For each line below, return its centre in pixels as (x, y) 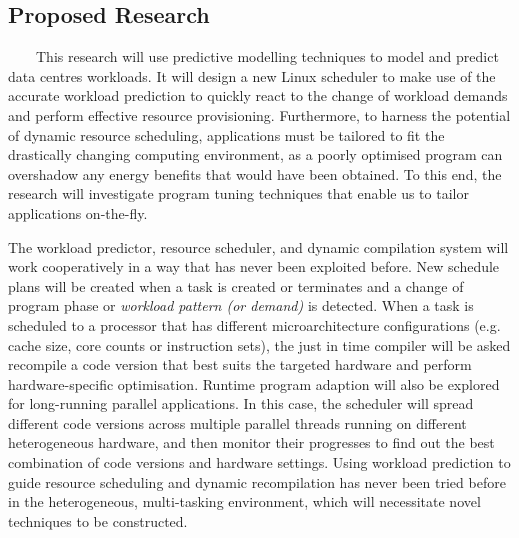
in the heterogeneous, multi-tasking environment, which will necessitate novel (244, 501)
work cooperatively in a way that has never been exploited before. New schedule (254, 266)
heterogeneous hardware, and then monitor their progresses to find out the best (251, 442)
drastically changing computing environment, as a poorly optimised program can (255, 154)
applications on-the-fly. (78, 212)
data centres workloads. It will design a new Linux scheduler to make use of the (252, 75)
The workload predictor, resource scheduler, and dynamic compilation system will (258, 246)
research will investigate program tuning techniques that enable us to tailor (238, 193)
